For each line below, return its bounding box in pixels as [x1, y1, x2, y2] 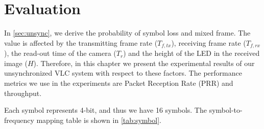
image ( [4, 57, 28, 68]
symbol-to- [209, 105, 243, 115]
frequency [4, 114, 34, 125]
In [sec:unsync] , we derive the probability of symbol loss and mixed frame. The [4, 27, 251, 38]
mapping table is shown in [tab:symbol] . [36, 114, 161, 125]
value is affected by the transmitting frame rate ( [4, 37, 158, 48]
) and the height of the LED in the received [123, 48, 260, 58]
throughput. [4, 87, 42, 98]
